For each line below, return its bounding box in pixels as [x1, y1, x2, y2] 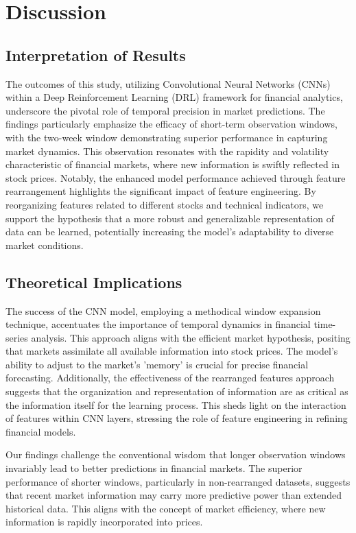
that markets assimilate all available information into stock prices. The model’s [5, 344, 338, 358]
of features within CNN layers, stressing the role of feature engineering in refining [5, 411, 348, 425]
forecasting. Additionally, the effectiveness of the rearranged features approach [5, 370, 335, 385]
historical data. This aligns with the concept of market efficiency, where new [5, 501, 326, 515]
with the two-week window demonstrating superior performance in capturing [5, 130, 328, 144]
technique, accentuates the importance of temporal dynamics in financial [5, 317, 311, 331]
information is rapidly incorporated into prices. [5, 514, 203, 529]
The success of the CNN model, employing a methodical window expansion [5, 303, 321, 318]
